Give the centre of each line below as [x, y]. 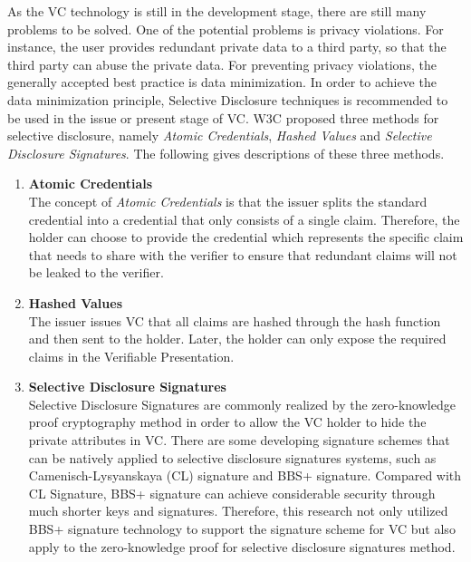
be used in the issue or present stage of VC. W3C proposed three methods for [223, 117]
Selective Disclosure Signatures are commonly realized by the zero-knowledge [242, 404]
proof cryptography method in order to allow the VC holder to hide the [227, 422]
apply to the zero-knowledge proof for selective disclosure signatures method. [242, 546]
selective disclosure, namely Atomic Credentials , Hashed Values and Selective [220, 136]
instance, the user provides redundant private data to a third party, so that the [227, 47]
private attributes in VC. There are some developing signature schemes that [239, 440]
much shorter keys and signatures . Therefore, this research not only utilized [238, 511]
